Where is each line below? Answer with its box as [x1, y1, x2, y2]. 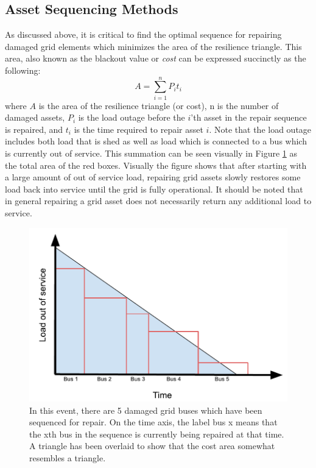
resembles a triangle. [29, 452, 106, 464]
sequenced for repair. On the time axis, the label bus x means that [29, 416, 278, 428]
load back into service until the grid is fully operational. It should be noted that [5, 182, 303, 195]
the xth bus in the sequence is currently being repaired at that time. [29, 427, 284, 440]
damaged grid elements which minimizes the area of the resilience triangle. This [5, 40, 302, 52]
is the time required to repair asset [74, 122, 203, 135]
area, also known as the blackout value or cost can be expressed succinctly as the [5, 52, 306, 65]
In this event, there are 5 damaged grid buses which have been [29, 403, 262, 416]
